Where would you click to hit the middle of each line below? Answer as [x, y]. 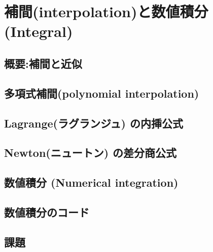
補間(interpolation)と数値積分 [106, 11]
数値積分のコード [47, 212]
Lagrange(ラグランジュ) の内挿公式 [94, 123]
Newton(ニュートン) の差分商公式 [91, 153]
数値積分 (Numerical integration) [91, 182]
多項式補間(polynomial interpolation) [102, 93]
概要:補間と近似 [43, 63]
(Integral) [39, 31]
